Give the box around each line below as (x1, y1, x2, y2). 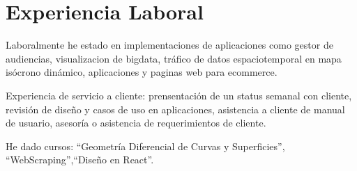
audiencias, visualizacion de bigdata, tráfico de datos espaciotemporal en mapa (6, 51, 342, 65)
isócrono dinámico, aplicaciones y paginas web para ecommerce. (6, 65, 278, 79)
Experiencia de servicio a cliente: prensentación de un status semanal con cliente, (6, 88, 352, 102)
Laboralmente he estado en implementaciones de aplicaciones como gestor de (6, 38, 333, 52)
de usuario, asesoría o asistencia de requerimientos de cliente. (6, 115, 266, 130)
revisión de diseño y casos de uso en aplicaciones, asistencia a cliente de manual (6, 101, 345, 116)
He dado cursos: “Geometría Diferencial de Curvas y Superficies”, (6, 138, 285, 153)
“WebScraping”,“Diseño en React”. (6, 152, 154, 167)
